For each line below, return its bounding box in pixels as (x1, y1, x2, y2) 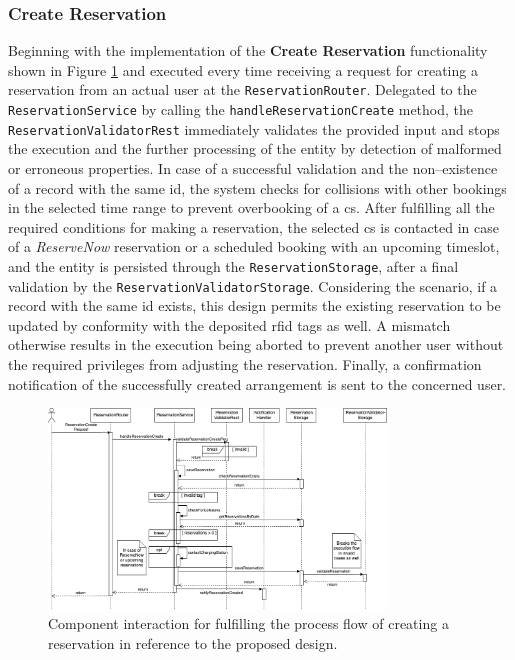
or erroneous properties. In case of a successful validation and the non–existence (8, 157, 498, 178)
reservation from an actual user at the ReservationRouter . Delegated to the (8, 79, 477, 100)
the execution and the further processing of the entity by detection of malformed (8, 138, 502, 159)
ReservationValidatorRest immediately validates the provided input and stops (8, 118, 500, 139)
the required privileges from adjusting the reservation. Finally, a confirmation (8, 354, 482, 375)
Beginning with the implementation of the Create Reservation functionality (8, 40, 488, 61)
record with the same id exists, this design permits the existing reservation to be (8, 295, 501, 316)
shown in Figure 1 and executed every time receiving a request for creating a (8, 59, 478, 80)
